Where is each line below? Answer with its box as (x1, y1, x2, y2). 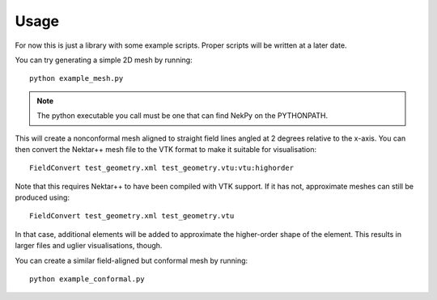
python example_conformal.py (29, 275, 145, 284)
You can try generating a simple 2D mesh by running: (15, 55, 193, 65)
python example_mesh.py (29, 74, 124, 83)
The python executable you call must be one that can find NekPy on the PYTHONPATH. (36, 111, 329, 120)
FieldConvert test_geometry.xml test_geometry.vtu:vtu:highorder (29, 163, 295, 173)
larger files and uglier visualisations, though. (15, 241, 163, 251)
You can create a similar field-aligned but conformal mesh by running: (15, 256, 248, 265)
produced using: (15, 192, 70, 202)
